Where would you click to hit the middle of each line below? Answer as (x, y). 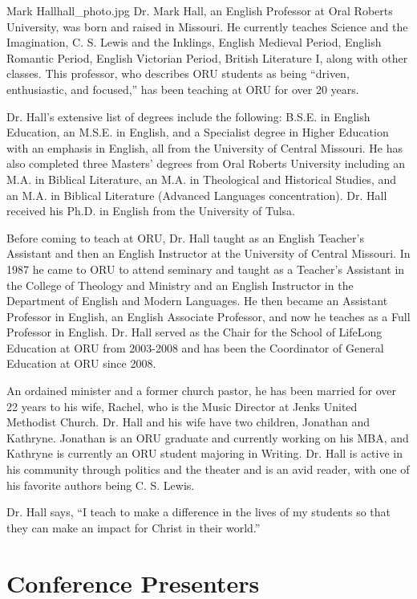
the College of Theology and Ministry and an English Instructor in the (180, 285)
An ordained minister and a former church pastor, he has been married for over (201, 391)
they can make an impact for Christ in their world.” (134, 527)
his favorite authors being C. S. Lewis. (101, 485)
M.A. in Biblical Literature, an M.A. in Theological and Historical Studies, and (202, 179)
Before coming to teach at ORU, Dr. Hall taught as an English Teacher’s (185, 237)
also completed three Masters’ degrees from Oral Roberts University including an (206, 163)
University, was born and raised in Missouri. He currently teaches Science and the (207, 26)
